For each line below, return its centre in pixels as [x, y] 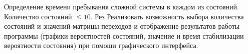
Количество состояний [38, 16]
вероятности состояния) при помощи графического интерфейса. [101, 45]
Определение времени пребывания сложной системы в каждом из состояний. [121, 6]
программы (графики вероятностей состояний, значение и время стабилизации [124, 35]
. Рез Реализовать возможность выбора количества [167, 16]
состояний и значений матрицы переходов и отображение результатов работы [122, 26]
